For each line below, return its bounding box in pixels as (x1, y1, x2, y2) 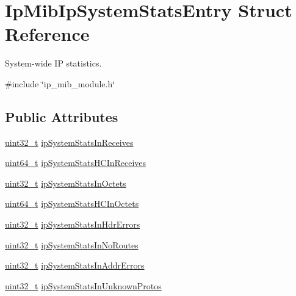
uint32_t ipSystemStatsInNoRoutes (5, 238, 139, 251)
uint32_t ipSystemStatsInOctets (5, 176, 126, 189)
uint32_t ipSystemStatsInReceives (5, 135, 134, 148)
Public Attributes (5, 107, 118, 126)
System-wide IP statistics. (5, 57, 102, 70)
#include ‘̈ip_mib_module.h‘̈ (5, 77, 115, 90)
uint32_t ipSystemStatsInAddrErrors (5, 259, 145, 272)
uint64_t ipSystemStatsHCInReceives (5, 156, 146, 169)
